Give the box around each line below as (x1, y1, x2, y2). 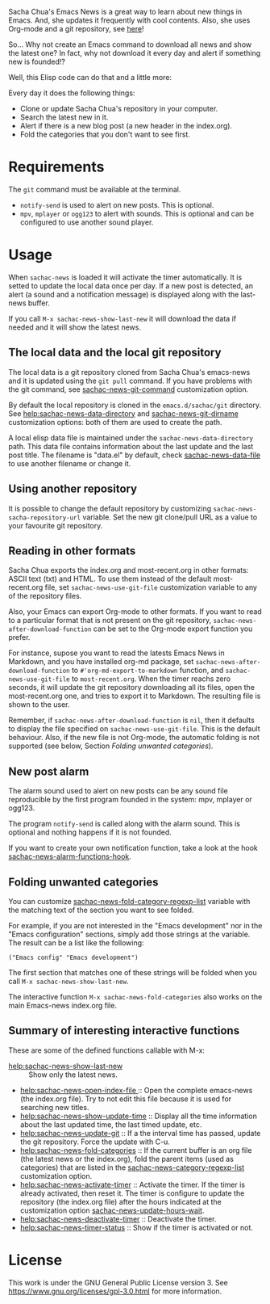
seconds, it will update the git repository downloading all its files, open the (8, 683, 255, 692)
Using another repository (8, 482, 138, 496)
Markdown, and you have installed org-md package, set (8, 657, 194, 667)
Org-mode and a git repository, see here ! (8, 24, 144, 33)
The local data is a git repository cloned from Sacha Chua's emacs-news (8, 367, 251, 376)
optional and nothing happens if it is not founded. (8, 827, 172, 837)
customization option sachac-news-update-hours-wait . (19, 1205, 205, 1215)
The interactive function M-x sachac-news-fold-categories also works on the (8, 991, 263, 1001)
